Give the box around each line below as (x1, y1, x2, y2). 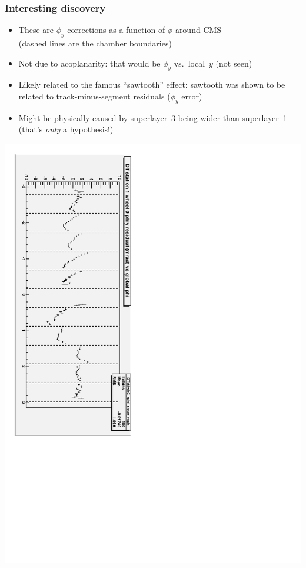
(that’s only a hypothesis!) (18, 123, 114, 135)
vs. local (174, 57, 205, 69)
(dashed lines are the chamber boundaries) (18, 37, 172, 49)
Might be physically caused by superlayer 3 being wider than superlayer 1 (18, 111, 287, 124)
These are (18, 24, 54, 36)
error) (181, 90, 202, 102)
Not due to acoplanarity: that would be (18, 57, 161, 69)
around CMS (175, 24, 222, 36)
